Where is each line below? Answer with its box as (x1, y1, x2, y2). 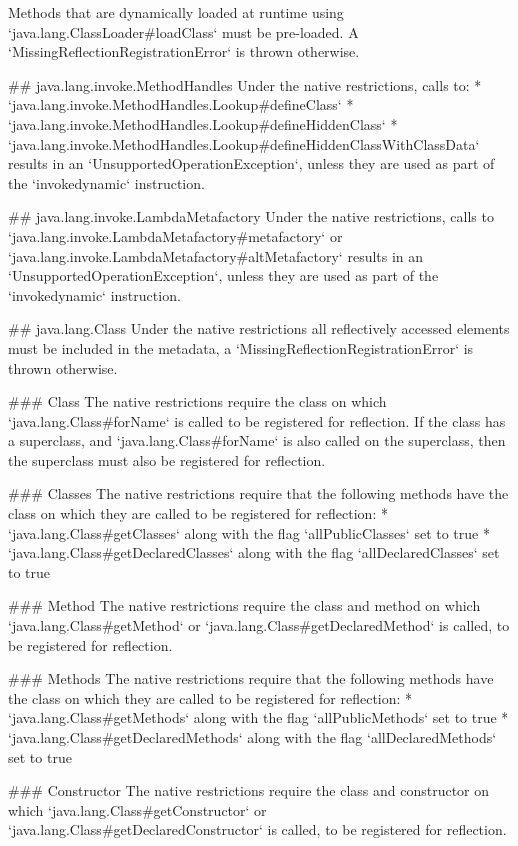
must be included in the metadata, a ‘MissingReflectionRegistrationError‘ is (8, 337, 474, 358)
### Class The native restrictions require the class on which (8, 391, 387, 412)
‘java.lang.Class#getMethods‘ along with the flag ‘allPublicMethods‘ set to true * (8, 707, 509, 728)
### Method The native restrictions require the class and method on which (8, 595, 481, 616)
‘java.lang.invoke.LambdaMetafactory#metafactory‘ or (8, 225, 343, 246)
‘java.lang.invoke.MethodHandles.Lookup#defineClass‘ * (8, 94, 354, 115)
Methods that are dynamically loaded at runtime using (8, 2, 344, 22)
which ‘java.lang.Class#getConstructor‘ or (8, 799, 267, 820)
